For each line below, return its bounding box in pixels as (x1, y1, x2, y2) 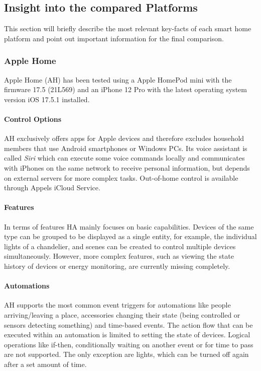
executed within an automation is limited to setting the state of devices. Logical (4, 329, 250, 340)
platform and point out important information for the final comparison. (4, 33, 224, 43)
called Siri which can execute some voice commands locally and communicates (4, 153, 245, 163)
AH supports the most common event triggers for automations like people (4, 300, 231, 310)
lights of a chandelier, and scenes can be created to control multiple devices (4, 241, 236, 251)
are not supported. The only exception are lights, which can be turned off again (4, 349, 249, 359)
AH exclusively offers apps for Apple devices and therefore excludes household (4, 133, 244, 143)
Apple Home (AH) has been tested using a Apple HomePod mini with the (4, 74, 232, 85)
